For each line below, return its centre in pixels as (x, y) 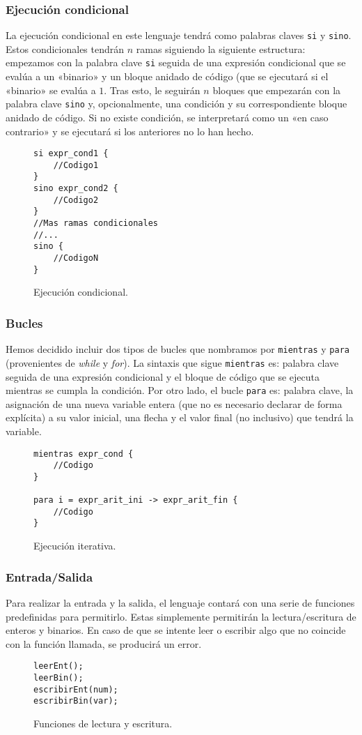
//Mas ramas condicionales (96, 223)
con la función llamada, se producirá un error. (104, 643)
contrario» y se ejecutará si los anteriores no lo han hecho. (130, 131)
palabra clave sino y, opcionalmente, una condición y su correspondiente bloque (176, 104)
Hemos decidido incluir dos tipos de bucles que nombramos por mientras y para (178, 349)
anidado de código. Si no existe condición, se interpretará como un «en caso (167, 117)
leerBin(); (58, 677)
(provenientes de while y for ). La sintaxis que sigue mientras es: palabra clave (172, 362)
